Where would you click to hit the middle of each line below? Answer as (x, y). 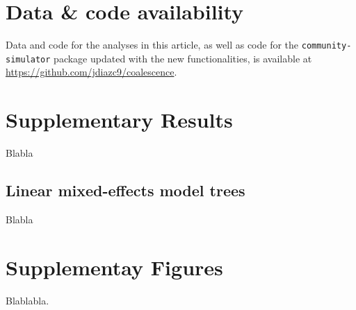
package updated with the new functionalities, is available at (183, 58)
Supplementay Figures (114, 267)
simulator (28, 59)
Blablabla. (27, 300)
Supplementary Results (119, 120)
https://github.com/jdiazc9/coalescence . (91, 72)
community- (326, 46)
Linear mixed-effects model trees (126, 190)
